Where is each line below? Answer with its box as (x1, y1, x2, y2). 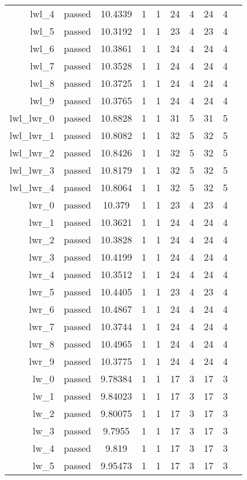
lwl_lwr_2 (10, 146, 54, 159)
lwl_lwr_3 (10, 163, 54, 177)
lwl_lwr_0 (10, 111, 54, 125)
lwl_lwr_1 (10, 128, 54, 142)
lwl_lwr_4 (10, 180, 54, 194)
